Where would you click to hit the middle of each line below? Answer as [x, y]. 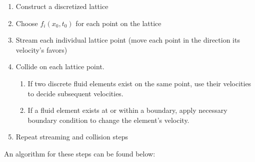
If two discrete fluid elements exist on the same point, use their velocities [139, 83]
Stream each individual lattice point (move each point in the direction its [128, 40]
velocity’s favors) [41, 49]
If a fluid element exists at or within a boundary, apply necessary [127, 110]
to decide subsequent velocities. [75, 93]
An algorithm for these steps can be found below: [80, 153]
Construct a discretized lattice [62, 6]
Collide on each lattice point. [60, 66]
